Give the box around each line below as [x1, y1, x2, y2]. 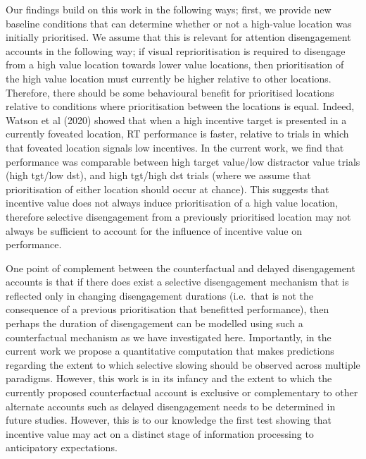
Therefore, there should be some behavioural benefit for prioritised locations [6, 85, 334, 99]
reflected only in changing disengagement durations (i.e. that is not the [6, 288, 314, 302]
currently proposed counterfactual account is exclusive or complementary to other [6, 385, 358, 400]
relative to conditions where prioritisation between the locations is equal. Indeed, [6, 99, 355, 114]
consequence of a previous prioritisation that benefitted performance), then [6, 302, 329, 317]
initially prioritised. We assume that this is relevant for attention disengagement [6, 30, 351, 44]
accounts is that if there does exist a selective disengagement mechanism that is [6, 274, 349, 289]
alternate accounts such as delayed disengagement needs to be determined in [6, 398, 336, 413]
